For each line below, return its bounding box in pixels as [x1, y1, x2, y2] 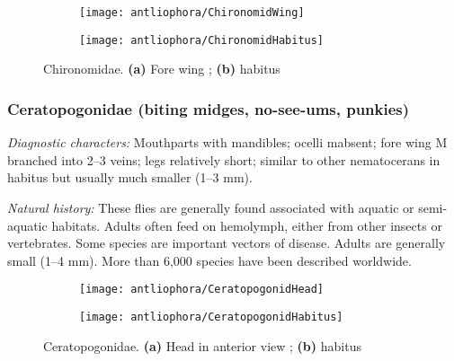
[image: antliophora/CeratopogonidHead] [79, 283, 325, 296]
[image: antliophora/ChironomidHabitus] [79, 33, 325, 47]
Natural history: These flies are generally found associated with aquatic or [7, 198, 414, 216]
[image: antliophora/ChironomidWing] [79, 6, 305, 19]
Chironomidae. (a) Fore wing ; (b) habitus [43, 59, 280, 78]
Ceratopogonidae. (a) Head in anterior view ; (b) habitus [43, 336, 361, 355]
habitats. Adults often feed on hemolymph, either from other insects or [51, 216, 442, 234]
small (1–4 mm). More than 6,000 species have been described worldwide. [7, 251, 412, 269]
